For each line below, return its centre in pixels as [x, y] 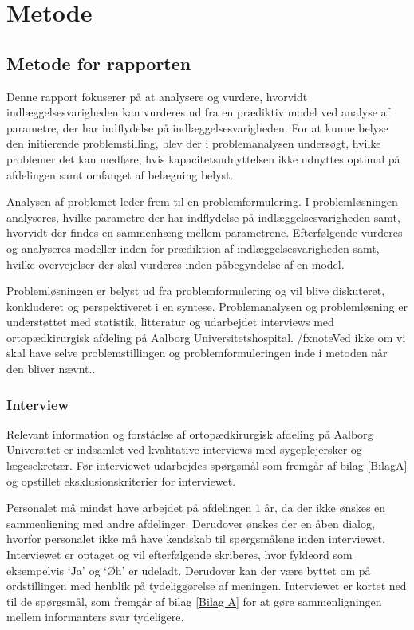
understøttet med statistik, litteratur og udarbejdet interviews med [170, 322]
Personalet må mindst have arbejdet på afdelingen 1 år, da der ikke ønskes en [196, 508]
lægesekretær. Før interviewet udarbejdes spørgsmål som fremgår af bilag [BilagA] [207, 465]
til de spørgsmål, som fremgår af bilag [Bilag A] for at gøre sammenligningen [194, 601]
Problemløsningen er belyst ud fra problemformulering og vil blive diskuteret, [196, 291]
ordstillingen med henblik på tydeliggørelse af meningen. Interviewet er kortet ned [207, 586]
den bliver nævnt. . [51, 369]
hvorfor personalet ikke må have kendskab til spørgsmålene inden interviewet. [196, 539]
